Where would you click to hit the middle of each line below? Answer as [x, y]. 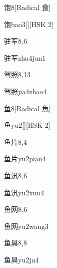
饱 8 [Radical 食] [27, 7]
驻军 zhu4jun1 [25, 57]
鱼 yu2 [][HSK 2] [27, 125]
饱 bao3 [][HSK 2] [29, 24]
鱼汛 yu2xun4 [24, 192]
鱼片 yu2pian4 [25, 159]
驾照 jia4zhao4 [25, 91]
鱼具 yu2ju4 [21, 259]
